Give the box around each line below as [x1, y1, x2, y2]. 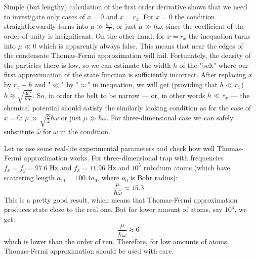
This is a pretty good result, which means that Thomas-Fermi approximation [4, 194, 238, 205]
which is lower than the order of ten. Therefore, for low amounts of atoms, [4, 236, 229, 246]
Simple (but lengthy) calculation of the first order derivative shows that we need [4, 1, 247, 11]
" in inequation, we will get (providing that [87, 79, 218, 89]
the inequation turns [188, 31, 251, 41]
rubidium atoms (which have [143, 162, 230, 172]
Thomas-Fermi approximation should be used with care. [4, 246, 174, 256]
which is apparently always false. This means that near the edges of [39, 40, 243, 51]
